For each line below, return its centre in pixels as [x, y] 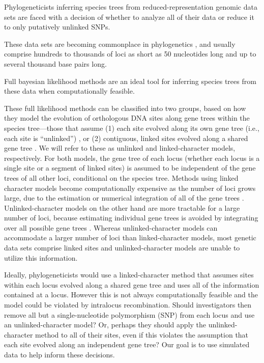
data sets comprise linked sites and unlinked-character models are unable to [122, 248]
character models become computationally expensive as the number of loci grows [130, 188]
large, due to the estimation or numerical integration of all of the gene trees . [124, 198]
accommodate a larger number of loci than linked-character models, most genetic [130, 238]
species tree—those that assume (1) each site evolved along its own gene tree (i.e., [132, 128]
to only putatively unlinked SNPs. [57, 27]
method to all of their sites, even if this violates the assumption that [142, 334]
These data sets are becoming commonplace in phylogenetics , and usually [120, 44]
